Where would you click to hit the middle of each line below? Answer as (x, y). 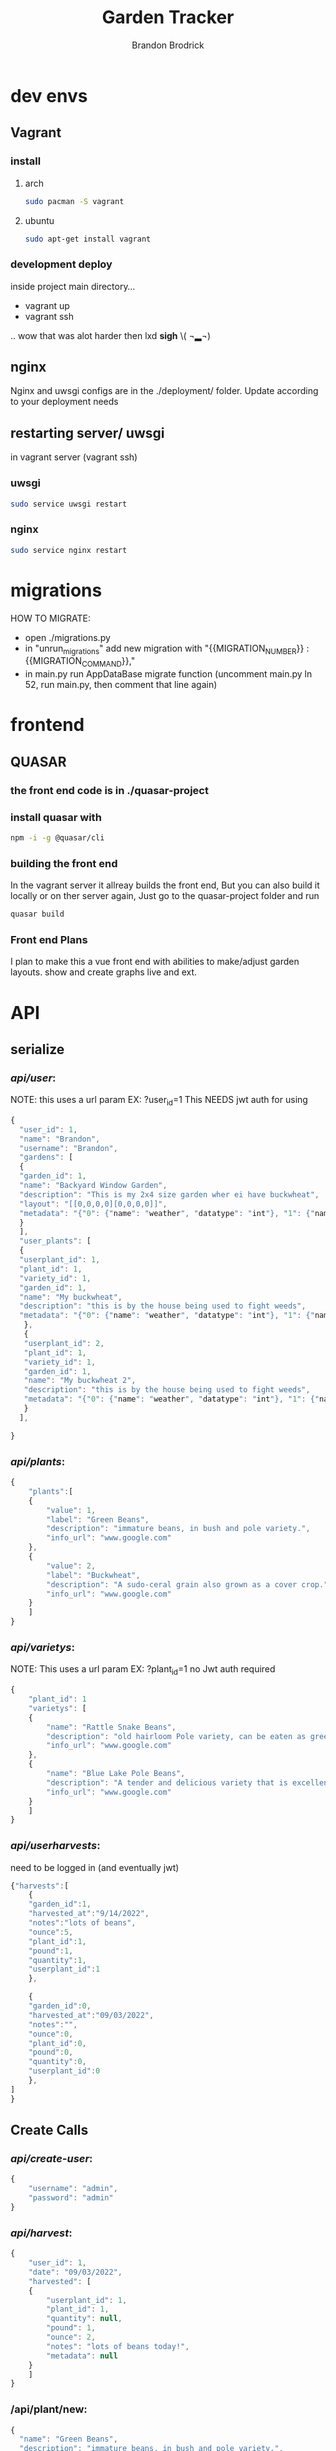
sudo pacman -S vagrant (74, 201)
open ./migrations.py (67, 637)
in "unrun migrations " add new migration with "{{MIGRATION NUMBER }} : (167, 649)
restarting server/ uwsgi (87, 432)
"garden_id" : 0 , (60, 2006)
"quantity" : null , (84, 2319)
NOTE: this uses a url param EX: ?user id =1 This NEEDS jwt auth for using (159, 1101)
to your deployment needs (64, 402)
